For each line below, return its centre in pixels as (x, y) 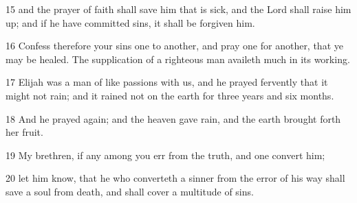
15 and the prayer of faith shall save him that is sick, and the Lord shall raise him (178, 9)
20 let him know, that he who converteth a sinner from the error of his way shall (175, 178)
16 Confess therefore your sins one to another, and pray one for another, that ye (174, 46)
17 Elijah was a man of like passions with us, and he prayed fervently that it (167, 82)
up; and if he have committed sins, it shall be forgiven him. (130, 22)
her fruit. (24, 132)
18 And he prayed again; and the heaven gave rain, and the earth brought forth (173, 118)
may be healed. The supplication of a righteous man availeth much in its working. (178, 59)
